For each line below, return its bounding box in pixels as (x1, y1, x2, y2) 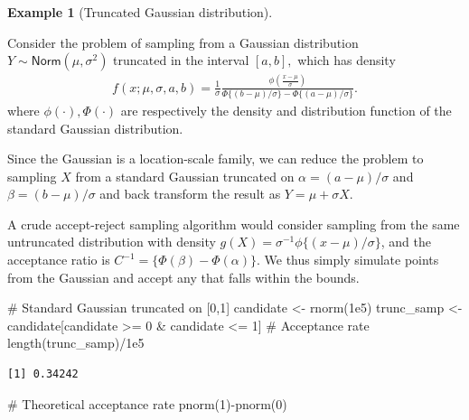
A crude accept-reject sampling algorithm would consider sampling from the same (7, 214, 460, 233)
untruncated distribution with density (7, 232, 216, 251)
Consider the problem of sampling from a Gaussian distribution (7, 33, 359, 51)
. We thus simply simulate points (256, 250, 439, 269)
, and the (380, 232, 431, 251)
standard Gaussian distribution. (7, 118, 183, 137)
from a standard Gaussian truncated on (75, 166, 295, 185)
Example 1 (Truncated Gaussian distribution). (7, 3, 273, 21)
